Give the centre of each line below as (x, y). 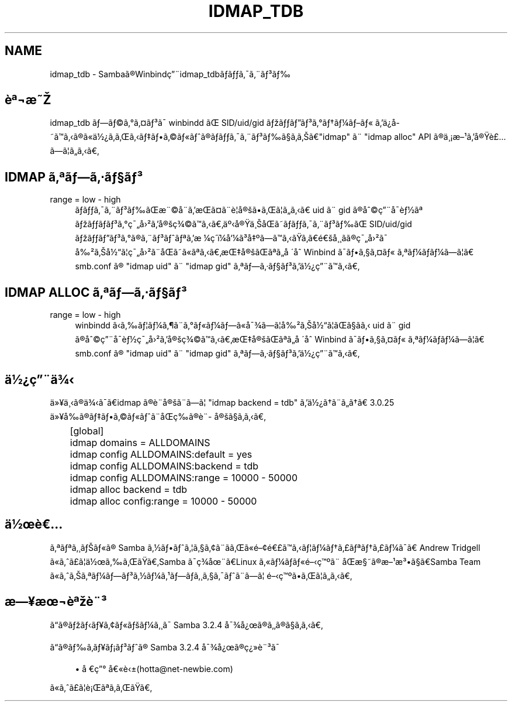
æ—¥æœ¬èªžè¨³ (56, 602)
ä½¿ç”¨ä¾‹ (40, 379)
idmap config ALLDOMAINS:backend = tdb (164, 466)
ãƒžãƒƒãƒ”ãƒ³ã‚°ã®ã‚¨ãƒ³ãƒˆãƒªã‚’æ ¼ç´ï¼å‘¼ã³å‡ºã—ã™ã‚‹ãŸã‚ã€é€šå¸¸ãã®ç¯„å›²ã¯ (231, 238)
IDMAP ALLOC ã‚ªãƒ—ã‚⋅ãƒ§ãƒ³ (96, 292)
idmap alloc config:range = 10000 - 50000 (163, 501)
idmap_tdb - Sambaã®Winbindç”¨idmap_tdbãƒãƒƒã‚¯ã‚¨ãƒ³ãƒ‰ (170, 74)
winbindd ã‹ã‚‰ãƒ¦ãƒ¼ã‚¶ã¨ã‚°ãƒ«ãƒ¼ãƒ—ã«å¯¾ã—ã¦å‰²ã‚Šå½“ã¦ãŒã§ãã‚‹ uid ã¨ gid (243, 325)
